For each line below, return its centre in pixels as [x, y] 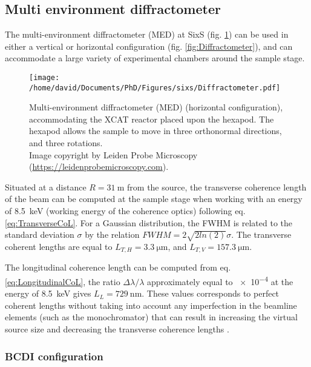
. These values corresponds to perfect [211, 293]
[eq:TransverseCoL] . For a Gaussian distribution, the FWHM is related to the [149, 222]
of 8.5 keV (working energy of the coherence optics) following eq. [125, 211]
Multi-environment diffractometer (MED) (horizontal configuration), [156, 107]
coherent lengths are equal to [59, 246]
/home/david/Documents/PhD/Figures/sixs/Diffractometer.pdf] [155, 88]
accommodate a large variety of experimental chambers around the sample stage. [155, 58]
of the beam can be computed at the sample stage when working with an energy [154, 199]
